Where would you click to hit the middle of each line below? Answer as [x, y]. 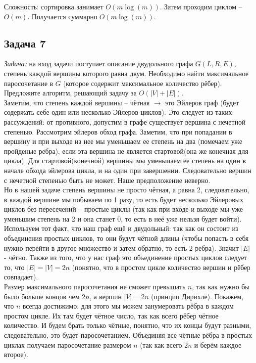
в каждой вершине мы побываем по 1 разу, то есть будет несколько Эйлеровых [124, 199]
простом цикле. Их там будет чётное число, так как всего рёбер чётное [111, 315]
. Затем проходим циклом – [201, 6]
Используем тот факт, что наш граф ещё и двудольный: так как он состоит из [121, 228]
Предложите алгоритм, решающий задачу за [70, 93]
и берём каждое [218, 344]
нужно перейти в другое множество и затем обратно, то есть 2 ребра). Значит [122, 248]
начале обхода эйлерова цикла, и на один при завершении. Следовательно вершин [128, 170]
